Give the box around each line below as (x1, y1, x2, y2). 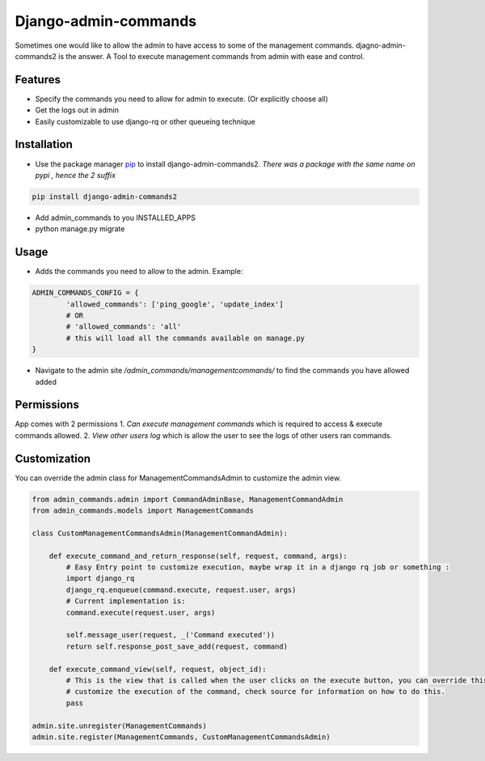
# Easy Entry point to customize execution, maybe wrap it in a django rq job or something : (65, 563, 450, 572)
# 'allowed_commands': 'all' (65, 322, 182, 332)
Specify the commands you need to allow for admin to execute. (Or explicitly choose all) (35, 94, 329, 104)
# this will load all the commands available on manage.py (65, 333, 306, 343)
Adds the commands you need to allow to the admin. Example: (35, 267, 243, 277)
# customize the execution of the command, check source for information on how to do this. (65, 687, 446, 696)
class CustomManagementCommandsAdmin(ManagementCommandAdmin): (32, 528, 289, 538)
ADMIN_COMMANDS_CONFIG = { (32, 288, 139, 298)
